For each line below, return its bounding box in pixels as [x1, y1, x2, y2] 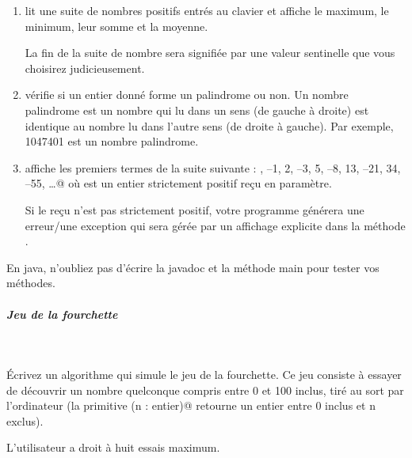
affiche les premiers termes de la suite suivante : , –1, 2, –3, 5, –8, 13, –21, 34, [25, 159, 401, 176]
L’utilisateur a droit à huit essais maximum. [6, 439, 220, 456]
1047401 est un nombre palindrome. [25, 133, 199, 150]
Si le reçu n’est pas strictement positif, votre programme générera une [25, 201, 364, 218]
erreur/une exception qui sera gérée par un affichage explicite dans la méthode [25, 217, 406, 233]
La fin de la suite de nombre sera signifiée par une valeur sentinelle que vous [25, 44, 395, 61]
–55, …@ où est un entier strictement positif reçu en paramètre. [25, 175, 332, 191]
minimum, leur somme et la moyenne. [25, 17, 208, 34]
